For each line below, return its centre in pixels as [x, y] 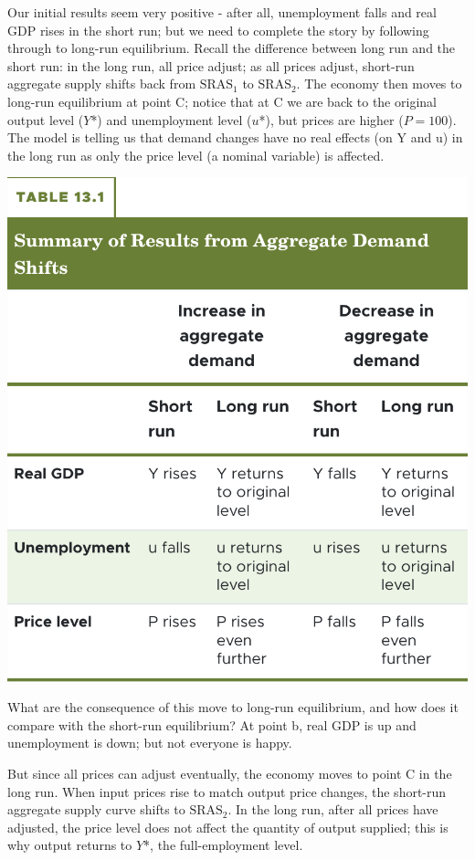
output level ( [46, 119]
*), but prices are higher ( [331, 119]
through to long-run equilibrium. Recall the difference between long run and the [232, 48]
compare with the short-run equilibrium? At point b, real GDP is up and [212, 724]
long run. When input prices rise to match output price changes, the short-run [227, 791]
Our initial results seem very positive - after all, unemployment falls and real [222, 12]
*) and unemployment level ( [171, 119]
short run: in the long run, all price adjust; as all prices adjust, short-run [211, 65]
